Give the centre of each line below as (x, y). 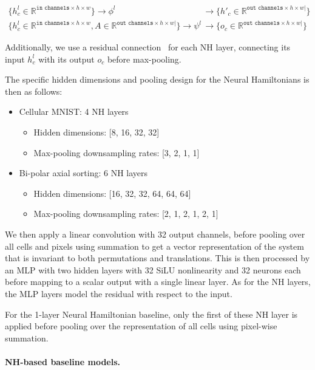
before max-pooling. (144, 59)
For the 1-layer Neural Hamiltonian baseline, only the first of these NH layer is (151, 314)
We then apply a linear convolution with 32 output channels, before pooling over (155, 234)
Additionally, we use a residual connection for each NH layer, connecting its (148, 47)
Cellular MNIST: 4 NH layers (74, 111)
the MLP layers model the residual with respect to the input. (119, 293)
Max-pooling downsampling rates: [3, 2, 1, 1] (117, 152)
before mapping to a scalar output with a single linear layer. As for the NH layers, (158, 282)
